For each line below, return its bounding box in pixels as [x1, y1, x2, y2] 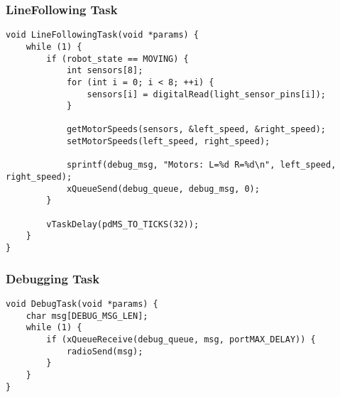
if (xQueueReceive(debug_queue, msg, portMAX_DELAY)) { [46, 334, 316, 344]
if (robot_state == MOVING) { [46, 53, 189, 64]
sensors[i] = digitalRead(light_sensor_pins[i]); [87, 89, 327, 99]
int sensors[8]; [66, 65, 143, 76]
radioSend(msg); [66, 346, 143, 357]
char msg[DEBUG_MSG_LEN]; [26, 310, 148, 321]
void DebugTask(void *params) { [6, 298, 158, 309]
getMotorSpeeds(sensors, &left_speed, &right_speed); [66, 124, 327, 135]
